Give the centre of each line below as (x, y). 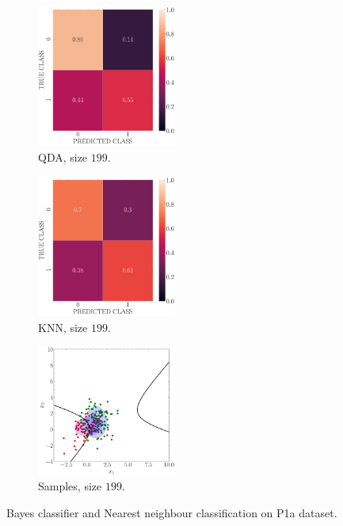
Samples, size (70, 486)
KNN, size (63, 327)
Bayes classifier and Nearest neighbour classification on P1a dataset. (172, 512)
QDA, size (63, 157)
